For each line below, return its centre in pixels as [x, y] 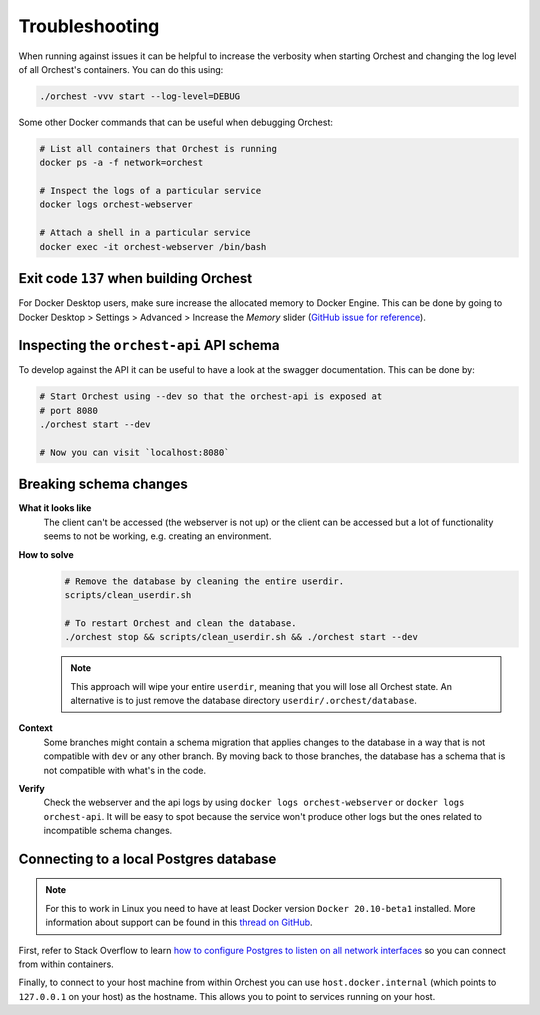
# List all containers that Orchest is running [158, 148]
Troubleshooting [89, 26]
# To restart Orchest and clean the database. [180, 623]
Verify [31, 788]
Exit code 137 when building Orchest [135, 278]
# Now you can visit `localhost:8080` [134, 452]
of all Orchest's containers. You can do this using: [121, 69]
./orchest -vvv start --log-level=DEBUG [139, 96]
